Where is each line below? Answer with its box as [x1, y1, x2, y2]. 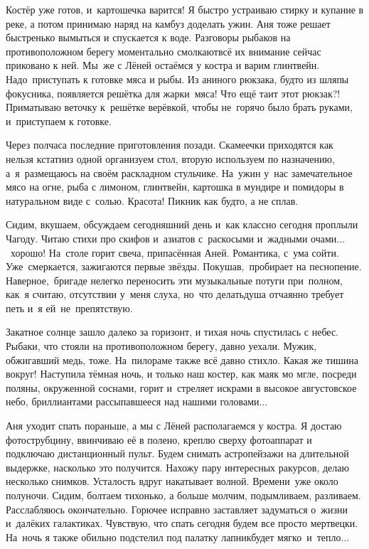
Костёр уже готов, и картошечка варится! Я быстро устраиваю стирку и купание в [6, 2, 364, 16]
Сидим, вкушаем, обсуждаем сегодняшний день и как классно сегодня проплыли [6, 217, 358, 232]
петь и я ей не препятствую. [6, 300, 133, 315]
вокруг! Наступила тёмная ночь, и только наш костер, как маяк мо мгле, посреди [6, 366, 357, 381]
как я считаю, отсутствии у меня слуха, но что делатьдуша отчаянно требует [6, 287, 344, 302]
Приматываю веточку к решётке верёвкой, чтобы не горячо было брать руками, [6, 100, 353, 114]
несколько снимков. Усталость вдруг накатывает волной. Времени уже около [6, 474, 338, 489]
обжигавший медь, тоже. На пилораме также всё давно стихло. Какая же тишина [6, 352, 358, 367]
